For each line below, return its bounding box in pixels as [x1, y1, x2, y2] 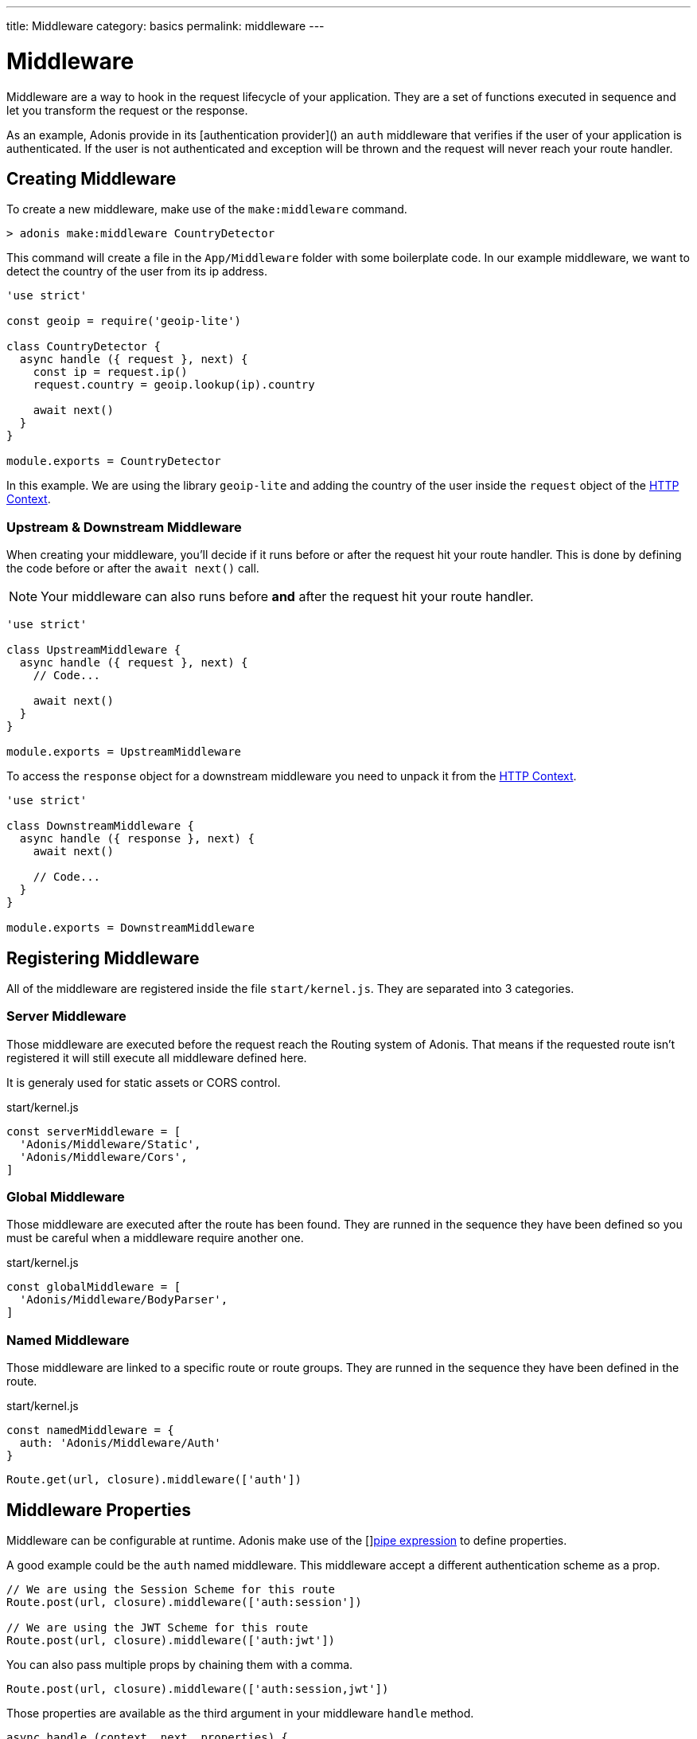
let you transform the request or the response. [6, 103, 248, 117]
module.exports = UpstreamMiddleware [6, 745, 242, 759]
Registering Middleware [6, 948, 200, 968]
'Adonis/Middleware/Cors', [19, 1150, 188, 1163]
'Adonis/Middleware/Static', [19, 1137, 201, 1151]
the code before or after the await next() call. [6, 561, 259, 576]
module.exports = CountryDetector [6, 455, 221, 468]
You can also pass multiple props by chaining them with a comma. [6, 1658, 353, 1672]
